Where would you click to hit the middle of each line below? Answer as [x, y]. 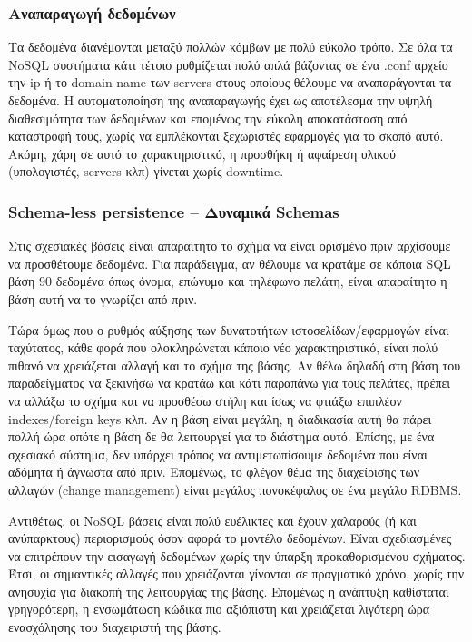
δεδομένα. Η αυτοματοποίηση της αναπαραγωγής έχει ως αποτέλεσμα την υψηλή [221, 100]
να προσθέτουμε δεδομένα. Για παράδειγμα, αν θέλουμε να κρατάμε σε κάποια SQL [230, 263]
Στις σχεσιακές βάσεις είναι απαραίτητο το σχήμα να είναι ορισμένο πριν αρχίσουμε [230, 246]
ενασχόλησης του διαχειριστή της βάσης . [115, 627]
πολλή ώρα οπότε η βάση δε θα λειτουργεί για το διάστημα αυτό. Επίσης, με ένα [221, 436]
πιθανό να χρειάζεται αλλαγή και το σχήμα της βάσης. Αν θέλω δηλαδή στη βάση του [235, 365]
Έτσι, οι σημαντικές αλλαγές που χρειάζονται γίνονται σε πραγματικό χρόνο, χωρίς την [236, 573]
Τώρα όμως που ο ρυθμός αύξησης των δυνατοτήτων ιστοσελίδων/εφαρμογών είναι [229, 329]
